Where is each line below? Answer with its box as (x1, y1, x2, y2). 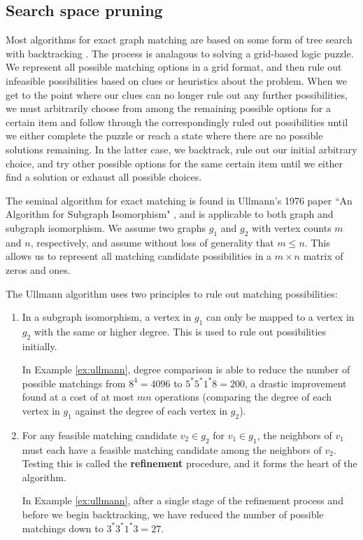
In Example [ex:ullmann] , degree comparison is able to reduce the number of (22, 362, 350, 377)
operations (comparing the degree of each (155, 389, 332, 404)
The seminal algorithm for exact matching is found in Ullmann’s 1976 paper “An (6, 193, 353, 207)
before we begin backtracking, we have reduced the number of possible (22, 507, 324, 522)
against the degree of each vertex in (75, 403, 228, 418)
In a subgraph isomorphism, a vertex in (22, 310, 192, 324)
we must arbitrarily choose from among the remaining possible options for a (6, 101, 331, 116)
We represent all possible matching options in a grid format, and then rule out (6, 60, 342, 74)
